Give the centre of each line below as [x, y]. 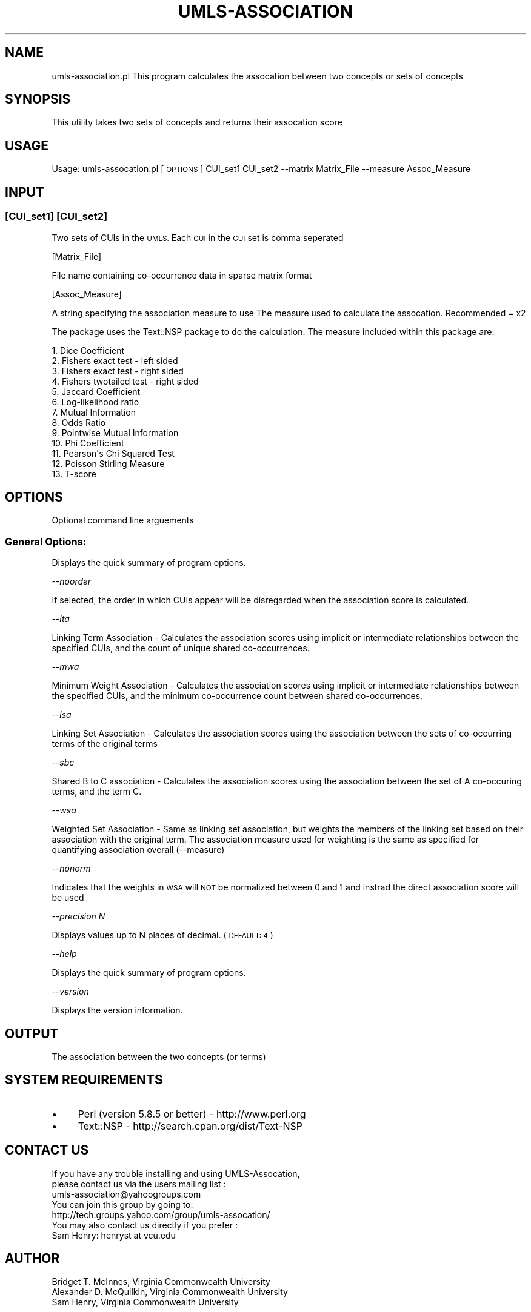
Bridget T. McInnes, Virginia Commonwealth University [161, 1282]
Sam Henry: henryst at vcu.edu [114, 1235]
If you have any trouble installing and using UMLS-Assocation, [176, 1173]
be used [68, 898]
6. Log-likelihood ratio [95, 402]
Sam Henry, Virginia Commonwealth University [145, 1302]
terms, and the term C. [97, 792]
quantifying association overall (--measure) [138, 850]
